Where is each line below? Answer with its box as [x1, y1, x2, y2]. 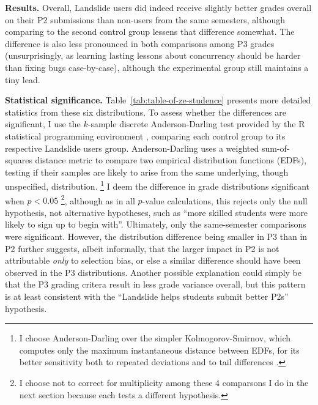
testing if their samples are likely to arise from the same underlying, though [5, 165, 289, 178]
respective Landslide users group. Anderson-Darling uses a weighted [5, 141, 259, 154]
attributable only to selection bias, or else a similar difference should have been [5, 254, 301, 267]
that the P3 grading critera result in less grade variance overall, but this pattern [5, 278, 306, 291]
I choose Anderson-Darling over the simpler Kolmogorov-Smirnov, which [19, 332, 291, 344]
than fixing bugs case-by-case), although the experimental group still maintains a [5, 61, 309, 73]
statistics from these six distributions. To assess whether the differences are [5, 105, 286, 118]
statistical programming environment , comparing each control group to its [5, 129, 286, 142]
